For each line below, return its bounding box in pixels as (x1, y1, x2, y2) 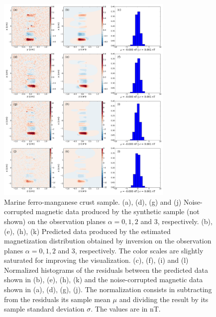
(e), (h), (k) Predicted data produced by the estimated (4, 226, 171, 236)
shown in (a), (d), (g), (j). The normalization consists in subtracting (4, 284, 212, 295)
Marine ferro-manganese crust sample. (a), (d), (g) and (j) (4, 196, 182, 207)
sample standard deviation (4, 304, 85, 314)
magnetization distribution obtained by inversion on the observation (4, 236, 212, 246)
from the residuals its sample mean (4, 294, 110, 304)
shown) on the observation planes (4, 216, 106, 226)
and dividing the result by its (119, 294, 209, 304)
